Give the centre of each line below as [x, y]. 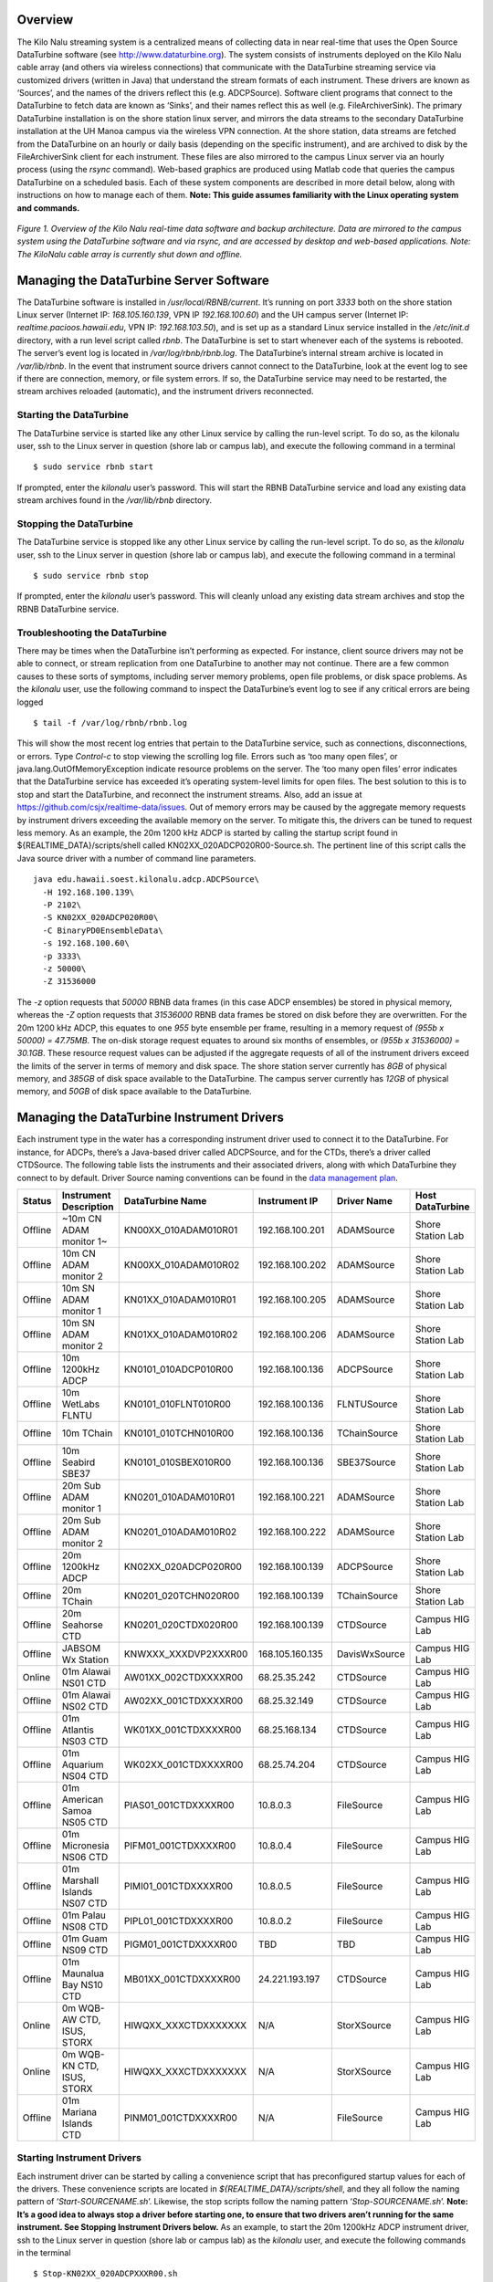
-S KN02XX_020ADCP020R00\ [100, 918]
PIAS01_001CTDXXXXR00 [179, 1805]
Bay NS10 [83, 1984]
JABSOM [81, 1648]
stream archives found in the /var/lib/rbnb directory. [114, 500]
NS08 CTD [85, 1926]
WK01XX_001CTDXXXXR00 [183, 1730]
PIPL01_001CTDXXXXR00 [178, 1921]
